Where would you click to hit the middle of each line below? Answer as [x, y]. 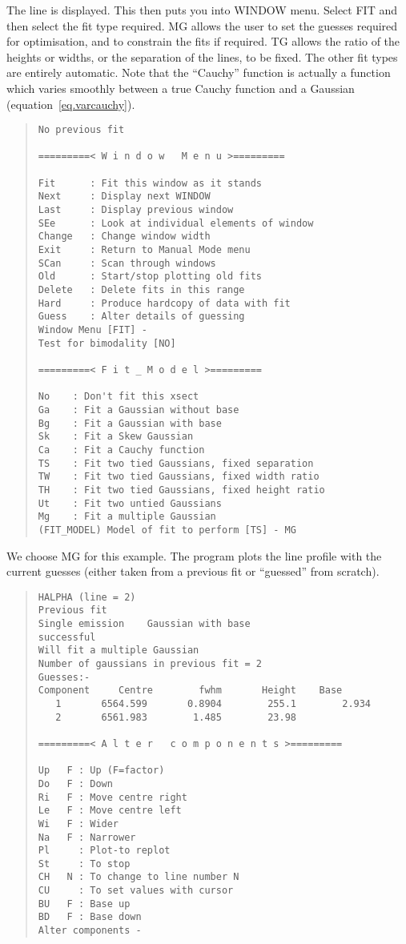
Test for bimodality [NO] [107, 343]
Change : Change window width [124, 237]
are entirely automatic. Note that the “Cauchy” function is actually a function [199, 72]
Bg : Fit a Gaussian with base [130, 423]
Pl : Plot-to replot [104, 851]
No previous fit [81, 130]
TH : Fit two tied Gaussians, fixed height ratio [181, 490]
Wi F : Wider [78, 823]
